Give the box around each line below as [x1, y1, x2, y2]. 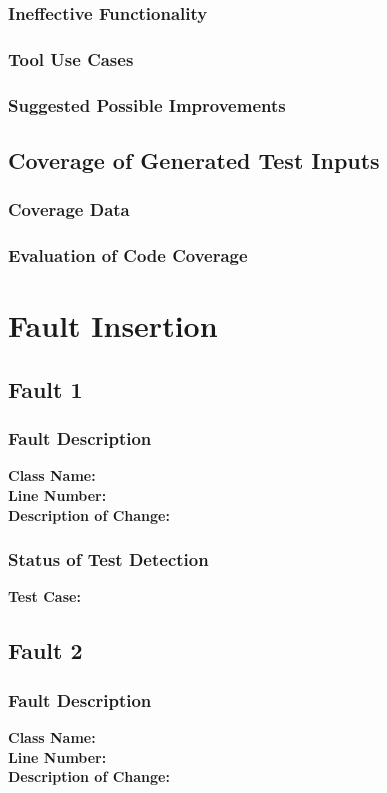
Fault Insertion [8, 305, 218, 346]
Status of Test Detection [8, 547, 209, 572]
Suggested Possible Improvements [8, 92, 286, 117]
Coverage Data [8, 197, 130, 222]
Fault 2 [8, 635, 83, 666]
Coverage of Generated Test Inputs [8, 144, 380, 175]
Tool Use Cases [8, 46, 134, 71]
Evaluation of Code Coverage [8, 243, 248, 268]
